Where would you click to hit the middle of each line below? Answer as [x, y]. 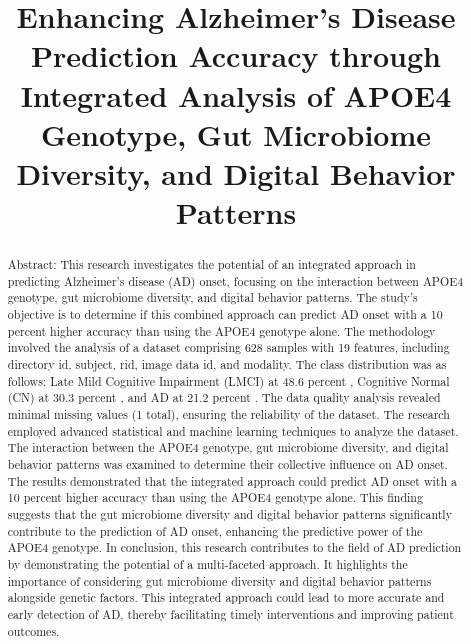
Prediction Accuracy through [236, 55]
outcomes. [33, 630]
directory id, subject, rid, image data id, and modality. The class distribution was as [227, 364]
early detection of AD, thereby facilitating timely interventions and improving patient [230, 613]
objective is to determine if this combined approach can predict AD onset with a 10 [225, 314]
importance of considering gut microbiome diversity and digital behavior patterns [219, 580]
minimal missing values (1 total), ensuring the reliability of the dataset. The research [228, 414]
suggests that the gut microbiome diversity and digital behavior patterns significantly [229, 513]
